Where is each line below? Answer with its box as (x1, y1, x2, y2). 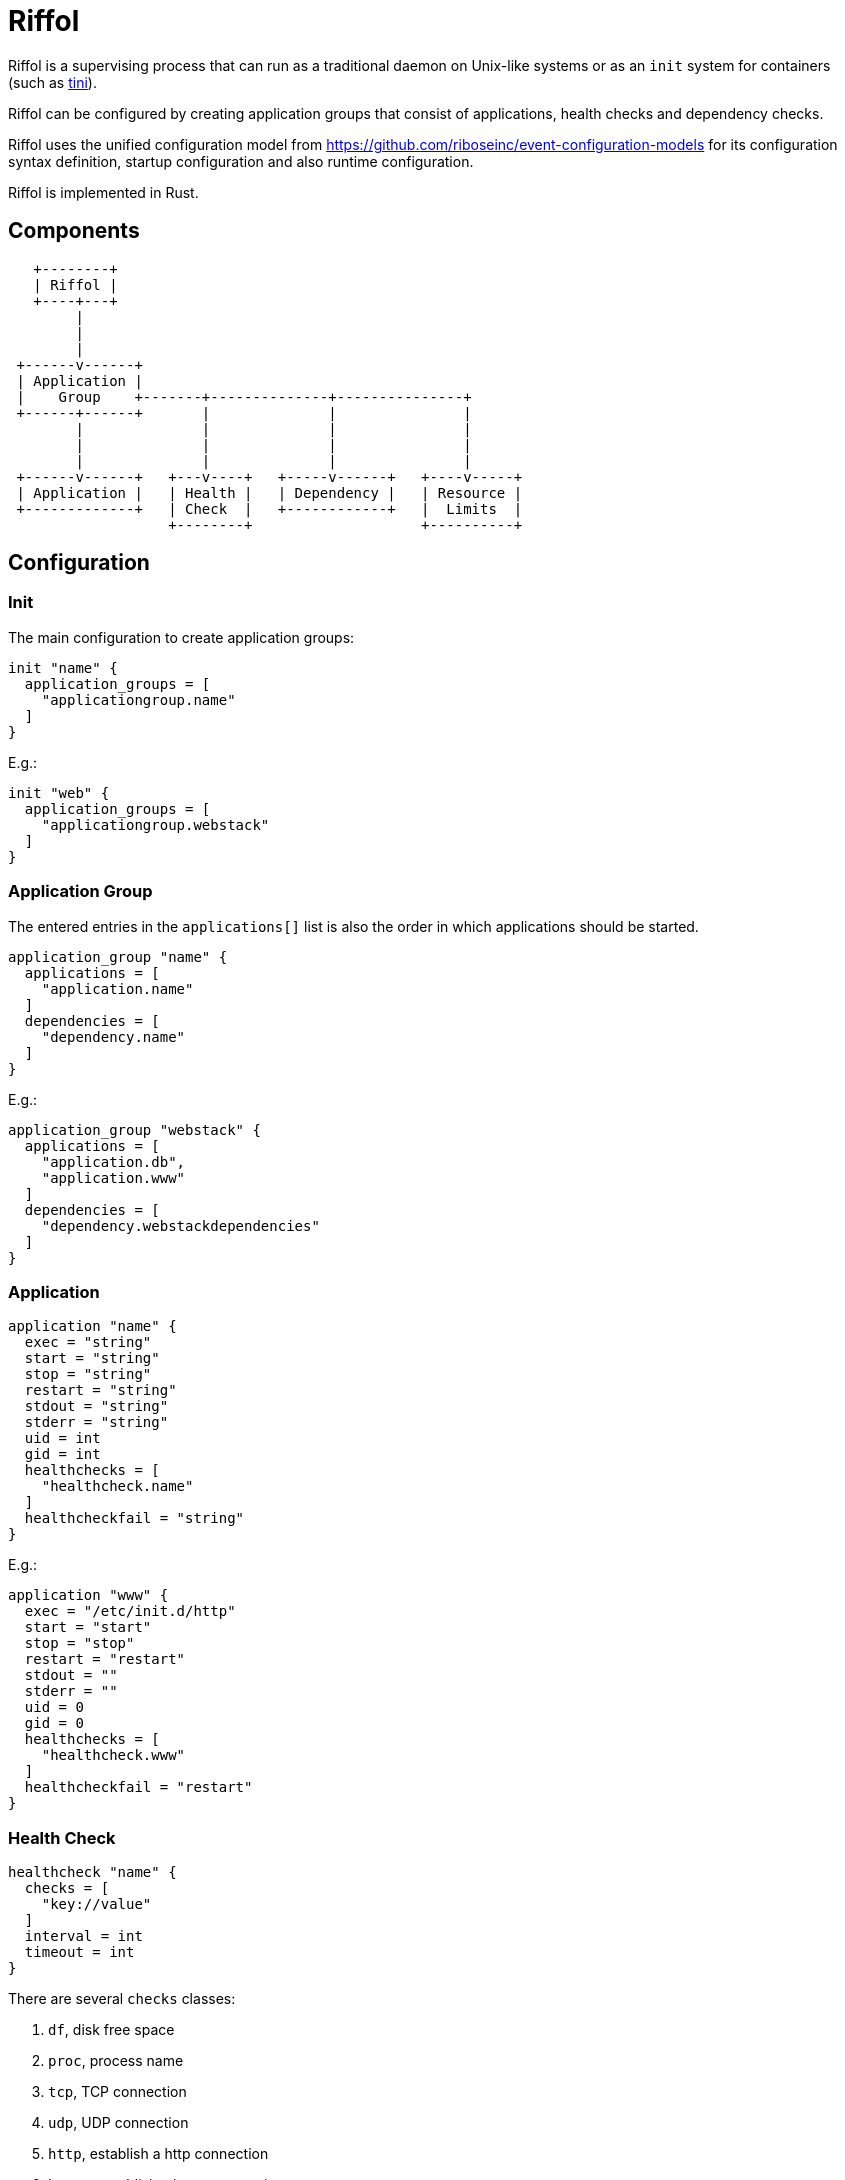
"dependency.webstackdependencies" (41, 1217, 320, 1234)
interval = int (24, 1928, 143, 1945)
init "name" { (8, 659, 118, 676)
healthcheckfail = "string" (24, 1510, 245, 1527)
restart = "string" (24, 1382, 177, 1399)
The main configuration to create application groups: (8, 628, 355, 646)
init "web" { (8, 784, 110, 801)
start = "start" (24, 1619, 152, 1636)
